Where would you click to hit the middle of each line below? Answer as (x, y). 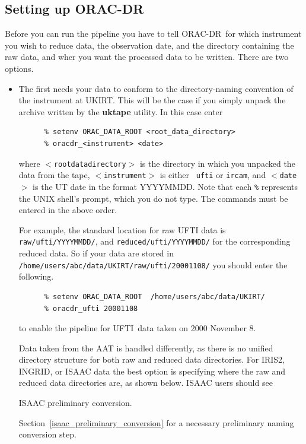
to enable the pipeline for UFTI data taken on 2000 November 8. (137, 328)
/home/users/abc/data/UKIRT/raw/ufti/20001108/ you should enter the (153, 264)
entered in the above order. (68, 210)
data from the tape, (54, 175)
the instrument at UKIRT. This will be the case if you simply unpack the (152, 100)
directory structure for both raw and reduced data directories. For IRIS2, (152, 359)
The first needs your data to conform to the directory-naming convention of (156, 88)
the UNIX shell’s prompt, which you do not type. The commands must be (153, 198)
